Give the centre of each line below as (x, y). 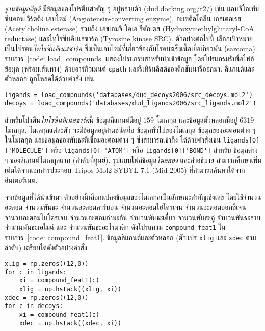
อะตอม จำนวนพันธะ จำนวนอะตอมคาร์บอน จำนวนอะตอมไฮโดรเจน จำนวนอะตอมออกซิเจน (125, 207)
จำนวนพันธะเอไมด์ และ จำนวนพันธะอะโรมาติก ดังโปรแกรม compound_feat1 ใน (115, 227)
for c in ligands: (36, 272)
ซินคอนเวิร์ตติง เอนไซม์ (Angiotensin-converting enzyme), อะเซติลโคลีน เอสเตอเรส (123, 18)
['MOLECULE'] (26, 150)
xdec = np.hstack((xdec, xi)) (70, 323)
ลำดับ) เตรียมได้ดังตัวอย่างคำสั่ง (46, 247)
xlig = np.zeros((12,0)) (47, 264)
